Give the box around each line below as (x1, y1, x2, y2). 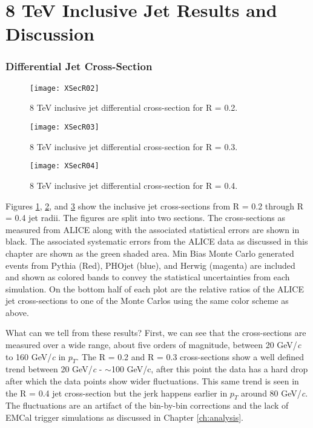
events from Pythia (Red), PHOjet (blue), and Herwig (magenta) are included (5, 258, 295, 271)
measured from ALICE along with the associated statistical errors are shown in (5, 223, 300, 235)
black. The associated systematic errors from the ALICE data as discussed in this (5, 235, 308, 248)
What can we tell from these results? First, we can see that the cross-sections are (5, 326, 306, 339)
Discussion (5, 21, 94, 46)
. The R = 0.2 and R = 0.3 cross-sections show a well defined (76, 350, 304, 363)
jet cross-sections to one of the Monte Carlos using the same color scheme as (5, 294, 289, 307)
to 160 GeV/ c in (5, 350, 66, 363)
